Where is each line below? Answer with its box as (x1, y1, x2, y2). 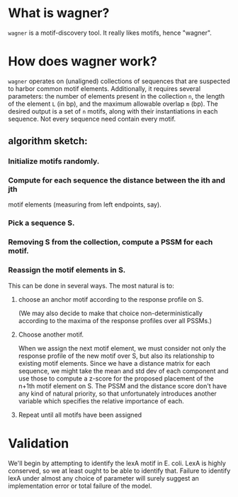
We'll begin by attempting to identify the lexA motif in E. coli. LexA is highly (8, 459, 226, 467)
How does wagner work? (8, 53, 158, 70)
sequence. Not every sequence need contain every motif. (8, 114, 176, 123)
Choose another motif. (18, 330, 84, 339)
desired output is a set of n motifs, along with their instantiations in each (8, 106, 218, 115)
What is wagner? (8, 5, 110, 21)
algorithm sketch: (8, 135, 88, 147)
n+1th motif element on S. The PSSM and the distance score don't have (18, 381, 227, 390)
